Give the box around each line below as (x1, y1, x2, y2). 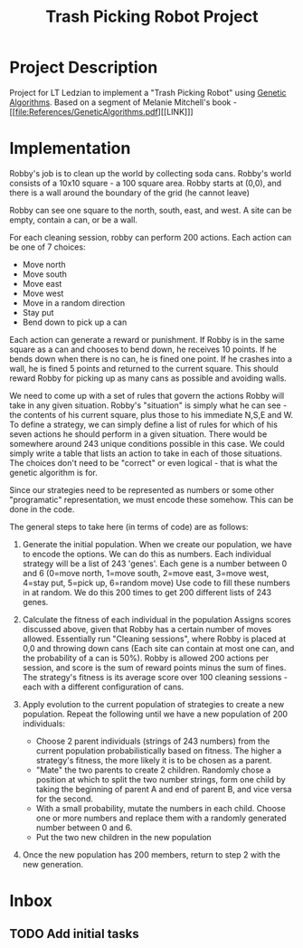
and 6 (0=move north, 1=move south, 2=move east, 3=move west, (22, 567, 270, 578)
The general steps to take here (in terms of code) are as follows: (9, 521, 249, 532)
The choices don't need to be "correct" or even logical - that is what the (9, 457, 278, 468)
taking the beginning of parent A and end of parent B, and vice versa (35, 783, 292, 794)
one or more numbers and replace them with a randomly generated (35, 812, 287, 823)
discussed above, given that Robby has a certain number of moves (22, 623, 272, 634)
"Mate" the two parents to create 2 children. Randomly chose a (35, 764, 271, 775)
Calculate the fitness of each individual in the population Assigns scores (22, 613, 292, 625)
